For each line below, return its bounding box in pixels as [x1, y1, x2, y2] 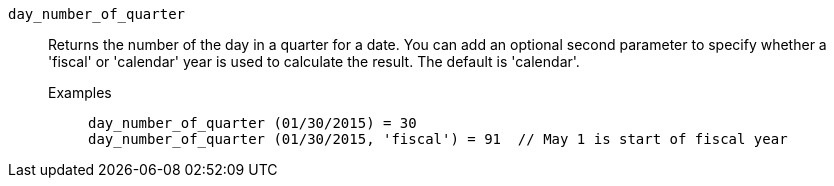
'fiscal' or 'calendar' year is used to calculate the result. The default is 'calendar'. [48, 53, 580, 70]
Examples [48, 84, 112, 101]
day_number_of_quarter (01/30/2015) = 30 [88, 115, 417, 131]
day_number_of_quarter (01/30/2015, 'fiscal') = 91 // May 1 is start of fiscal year [88, 131, 788, 147]
